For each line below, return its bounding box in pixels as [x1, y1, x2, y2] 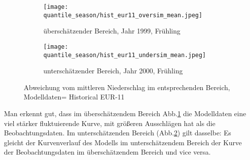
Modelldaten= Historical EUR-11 [24, 92, 125, 102]
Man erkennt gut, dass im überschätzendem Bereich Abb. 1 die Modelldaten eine [4, 108, 246, 118]
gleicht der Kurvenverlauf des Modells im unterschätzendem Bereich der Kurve [4, 137, 242, 147]
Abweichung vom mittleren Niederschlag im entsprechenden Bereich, [24, 82, 230, 92]
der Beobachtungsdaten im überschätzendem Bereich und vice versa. [4, 147, 211, 157]
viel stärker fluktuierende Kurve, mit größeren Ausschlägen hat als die [4, 118, 215, 128]
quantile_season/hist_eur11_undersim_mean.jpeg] [43, 51, 206, 59]
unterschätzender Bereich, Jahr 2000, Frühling [43, 65, 183, 76]
